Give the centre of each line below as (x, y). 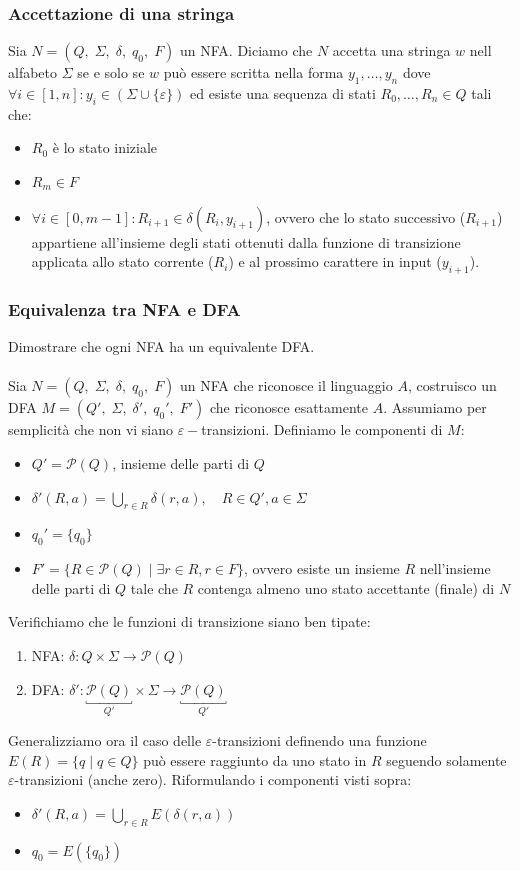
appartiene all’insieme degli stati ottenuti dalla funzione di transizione (246, 241)
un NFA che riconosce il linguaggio (286, 385)
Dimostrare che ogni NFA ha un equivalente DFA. (161, 346)
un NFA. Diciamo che (246, 50)
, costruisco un (452, 385)
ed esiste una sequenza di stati (283, 93)
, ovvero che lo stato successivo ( (366, 216)
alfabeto (33, 72)
